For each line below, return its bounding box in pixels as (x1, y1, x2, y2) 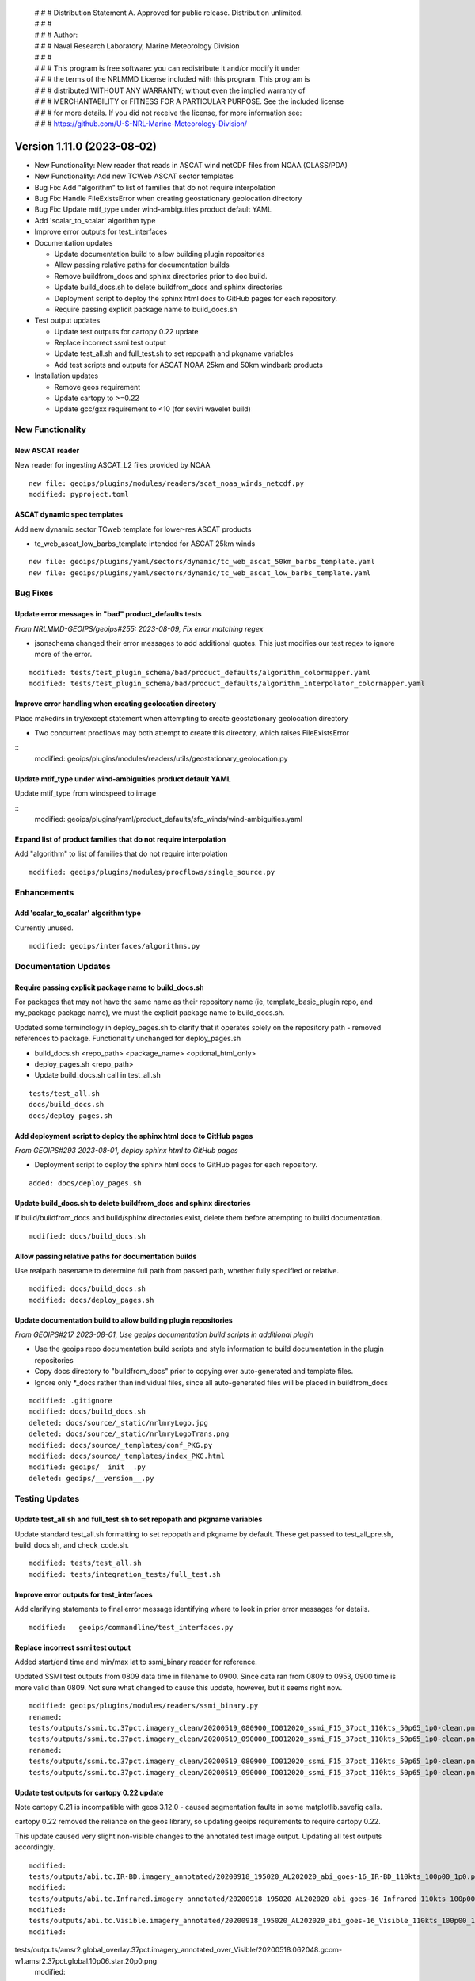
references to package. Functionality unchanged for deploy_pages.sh (14, 1034, 241, 1044)
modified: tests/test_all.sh (28, 1559, 142, 1568)
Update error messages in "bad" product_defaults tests (14, 609, 202, 619)
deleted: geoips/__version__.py (28, 1474, 154, 1483)
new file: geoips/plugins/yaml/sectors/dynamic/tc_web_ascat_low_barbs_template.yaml (28, 568, 371, 578)
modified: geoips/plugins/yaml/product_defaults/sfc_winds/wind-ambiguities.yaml (34, 814, 302, 823)
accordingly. (14, 1842, 55, 1852)
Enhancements (14, 887, 74, 898)
